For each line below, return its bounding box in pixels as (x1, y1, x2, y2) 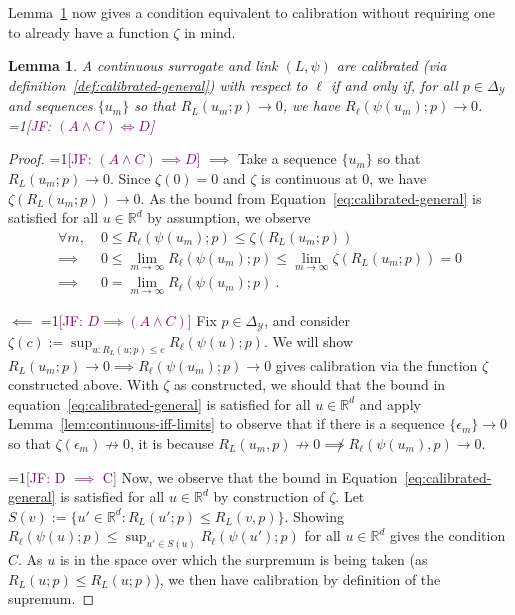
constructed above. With (8, 374, 159, 395)
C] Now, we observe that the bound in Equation (102, 466, 398, 487)
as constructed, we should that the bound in (174, 374, 446, 395)
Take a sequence (237, 148, 337, 169)
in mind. (184, 21, 236, 42)
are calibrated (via (336, 55, 447, 76)
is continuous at (261, 168, 358, 189)
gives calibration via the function (275, 354, 478, 375)
